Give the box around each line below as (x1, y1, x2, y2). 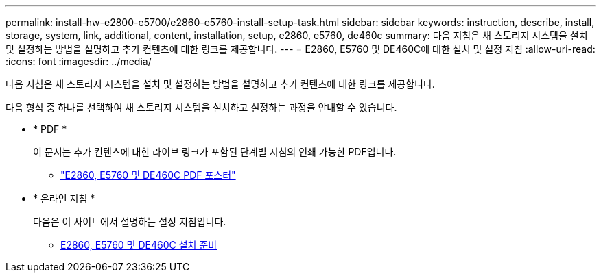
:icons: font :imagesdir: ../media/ (5, 55, 152, 67)
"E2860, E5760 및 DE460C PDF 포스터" (60, 169, 236, 181)
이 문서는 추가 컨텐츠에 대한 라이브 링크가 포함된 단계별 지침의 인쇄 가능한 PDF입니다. (33, 146, 397, 157)
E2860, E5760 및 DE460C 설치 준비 (60, 239, 217, 251)
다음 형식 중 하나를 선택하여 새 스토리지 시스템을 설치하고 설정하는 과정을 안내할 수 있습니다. (5, 101, 397, 113)
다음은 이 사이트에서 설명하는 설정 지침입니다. (33, 216, 226, 227)
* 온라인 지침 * (33, 192, 95, 204)
